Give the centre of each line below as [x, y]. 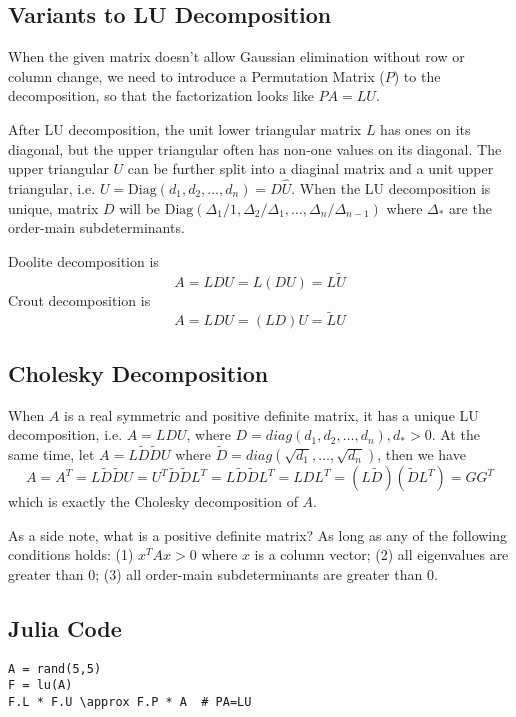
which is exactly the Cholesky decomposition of [153, 501]
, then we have [421, 454]
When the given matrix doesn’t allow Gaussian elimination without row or [236, 56]
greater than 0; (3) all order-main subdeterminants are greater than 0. [223, 573]
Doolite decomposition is [83, 260]
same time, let [51, 454]
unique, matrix [53, 207]
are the [470, 207]
